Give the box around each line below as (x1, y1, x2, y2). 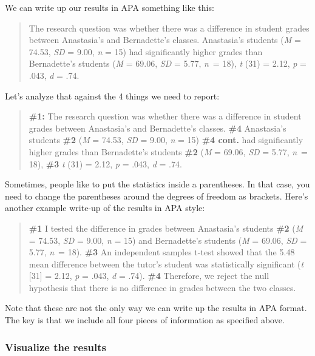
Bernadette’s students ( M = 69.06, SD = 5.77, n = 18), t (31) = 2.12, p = (29, 57, 307, 70)
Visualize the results (5, 339, 107, 354)
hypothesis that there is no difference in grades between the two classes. (29, 281, 296, 294)
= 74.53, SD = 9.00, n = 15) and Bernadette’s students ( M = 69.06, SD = (29, 233, 307, 246)
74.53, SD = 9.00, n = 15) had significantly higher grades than (29, 45, 263, 58)
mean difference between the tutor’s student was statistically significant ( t (29, 257, 304, 270)
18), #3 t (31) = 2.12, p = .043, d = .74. (29, 157, 182, 170)
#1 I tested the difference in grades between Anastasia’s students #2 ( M (29, 221, 303, 234)
